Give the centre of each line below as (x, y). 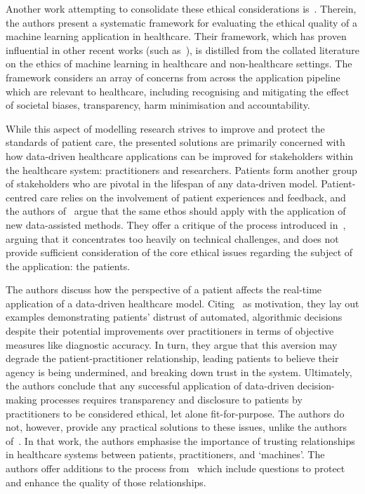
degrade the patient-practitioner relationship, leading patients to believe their (172, 358)
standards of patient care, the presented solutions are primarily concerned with (175, 142)
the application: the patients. (68, 266)
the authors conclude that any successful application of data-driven (150, 386)
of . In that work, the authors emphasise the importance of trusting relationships (180, 440)
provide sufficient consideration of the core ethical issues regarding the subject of (179, 252)
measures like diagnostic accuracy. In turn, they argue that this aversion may (172, 344)
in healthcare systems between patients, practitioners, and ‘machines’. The (165, 454)
